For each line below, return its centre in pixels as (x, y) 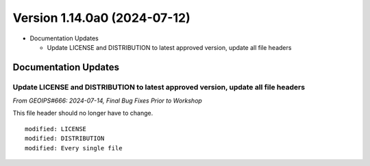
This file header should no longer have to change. (83, 113)
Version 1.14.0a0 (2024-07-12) (102, 18)
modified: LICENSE (56, 129)
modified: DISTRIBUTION (65, 139)
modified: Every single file (74, 148)
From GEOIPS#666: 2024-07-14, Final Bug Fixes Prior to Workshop (107, 101)
